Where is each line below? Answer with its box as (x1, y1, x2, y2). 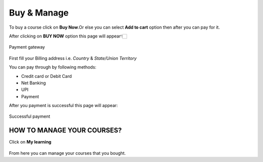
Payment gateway (9, 44, 45, 50)
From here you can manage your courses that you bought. (9, 150, 126, 156)
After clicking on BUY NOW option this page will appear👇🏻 (9, 33, 127, 39)
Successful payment (9, 113, 51, 119)
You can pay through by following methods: (9, 64, 97, 70)
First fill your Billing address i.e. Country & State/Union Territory (9, 55, 137, 61)
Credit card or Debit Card (21, 73, 72, 79)
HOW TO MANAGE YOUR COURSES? (9, 126, 122, 135)
